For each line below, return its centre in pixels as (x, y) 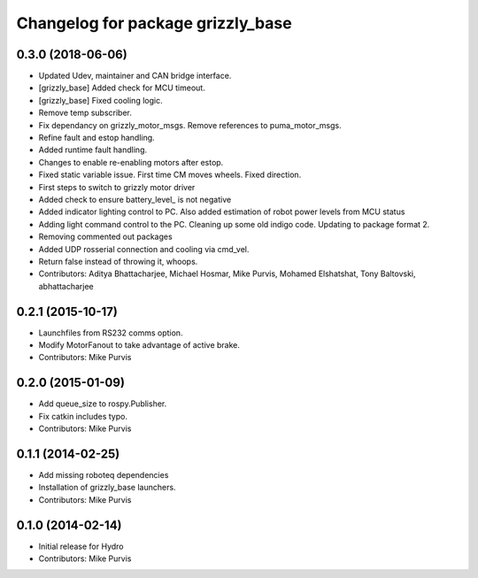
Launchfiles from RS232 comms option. (111, 333)
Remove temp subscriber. (85, 113)
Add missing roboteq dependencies (104, 474)
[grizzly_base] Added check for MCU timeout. (122, 88)
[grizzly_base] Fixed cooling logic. (100, 100)
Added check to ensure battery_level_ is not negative (135, 199)
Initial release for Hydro (81, 546)
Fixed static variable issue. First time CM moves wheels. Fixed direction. (170, 175)
